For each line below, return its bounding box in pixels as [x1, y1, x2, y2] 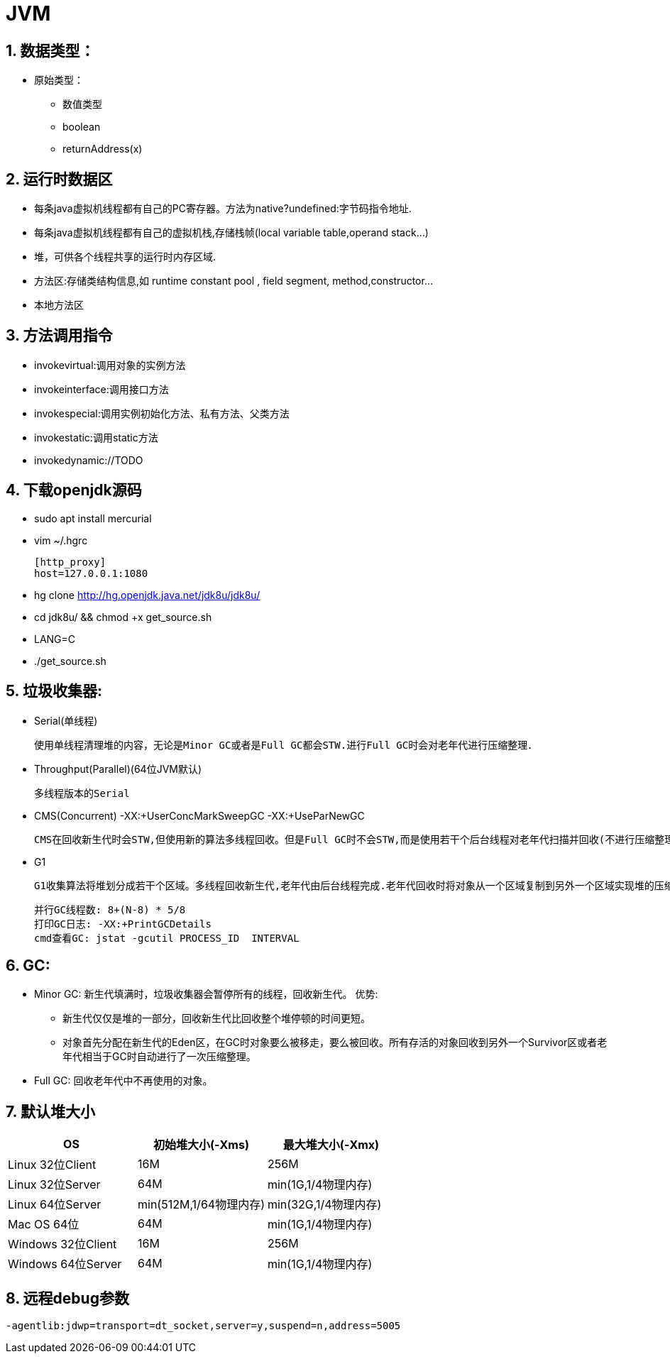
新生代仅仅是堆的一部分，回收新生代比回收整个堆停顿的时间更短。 [62, 1012, 370, 1025]
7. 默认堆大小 [6, 1102, 95, 1121]
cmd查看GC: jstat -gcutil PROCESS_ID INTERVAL [34, 932, 300, 944]
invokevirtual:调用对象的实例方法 [34, 358, 186, 371]
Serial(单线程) [34, 714, 98, 727]
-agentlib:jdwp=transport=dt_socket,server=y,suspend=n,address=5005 [6, 1320, 401, 1332]
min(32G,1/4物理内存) [267, 1197, 382, 1212]
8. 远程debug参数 [6, 1289, 129, 1307]
